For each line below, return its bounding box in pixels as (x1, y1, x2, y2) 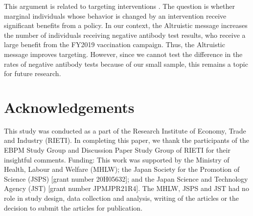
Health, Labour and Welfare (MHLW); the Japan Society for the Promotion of (4, 164, 240, 174)
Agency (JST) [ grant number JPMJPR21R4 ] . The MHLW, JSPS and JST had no (4, 183, 249, 193)
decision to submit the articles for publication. (4, 202, 143, 213)
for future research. (4, 68, 61, 79)
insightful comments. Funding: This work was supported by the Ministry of (4, 154, 230, 164)
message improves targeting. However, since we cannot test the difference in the (4, 49, 243, 59)
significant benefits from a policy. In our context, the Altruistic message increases (4, 20, 248, 30)
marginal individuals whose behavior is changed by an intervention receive (4, 10, 227, 21)
